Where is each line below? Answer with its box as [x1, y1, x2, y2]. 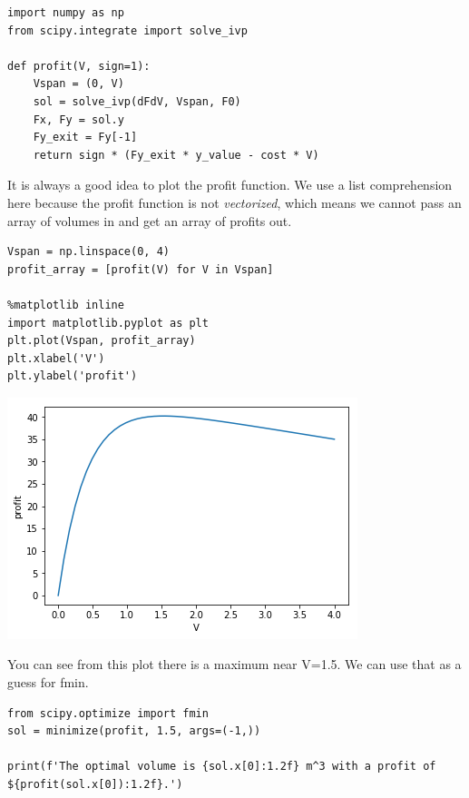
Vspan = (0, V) [33, 77, 124, 91]
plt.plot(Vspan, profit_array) [7, 334, 196, 348]
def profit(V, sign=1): [7, 59, 151, 73]
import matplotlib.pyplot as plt [7, 316, 209, 330]
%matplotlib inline [7, 298, 124, 311]
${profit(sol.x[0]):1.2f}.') [7, 778, 183, 792]
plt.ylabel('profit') [7, 369, 138, 383]
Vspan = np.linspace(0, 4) [7, 245, 170, 259]
